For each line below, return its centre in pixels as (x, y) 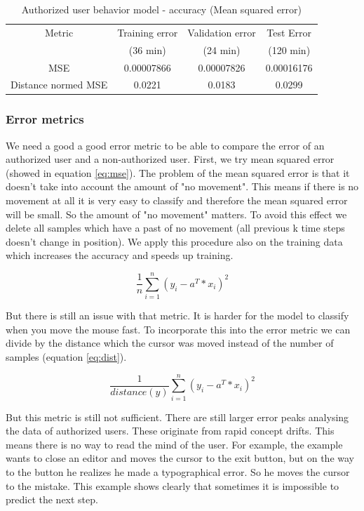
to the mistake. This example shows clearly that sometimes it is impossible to (173, 485)
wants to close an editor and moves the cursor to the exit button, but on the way (180, 458)
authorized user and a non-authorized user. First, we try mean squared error (170, 159)
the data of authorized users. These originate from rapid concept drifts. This (170, 431)
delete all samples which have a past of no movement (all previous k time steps (175, 228)
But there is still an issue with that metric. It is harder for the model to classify (177, 316)
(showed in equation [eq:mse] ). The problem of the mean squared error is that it (178, 172)
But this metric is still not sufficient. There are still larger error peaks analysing (177, 417)
